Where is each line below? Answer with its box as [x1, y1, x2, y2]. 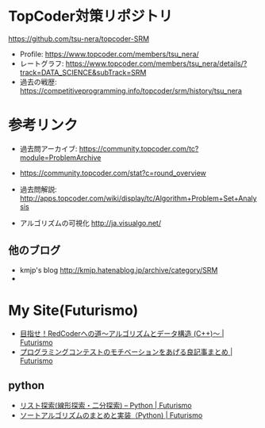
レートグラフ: [19, 59, 64, 68]
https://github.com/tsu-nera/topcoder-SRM [8, 33, 149, 44]
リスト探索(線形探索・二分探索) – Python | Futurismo [19, 401, 192, 411]
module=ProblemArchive [19, 152, 102, 162]
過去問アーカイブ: [19, 143, 78, 153]
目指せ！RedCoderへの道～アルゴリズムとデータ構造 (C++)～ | [19, 328, 225, 338]
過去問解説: [19, 184, 57, 194]
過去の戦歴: [19, 77, 57, 86]
